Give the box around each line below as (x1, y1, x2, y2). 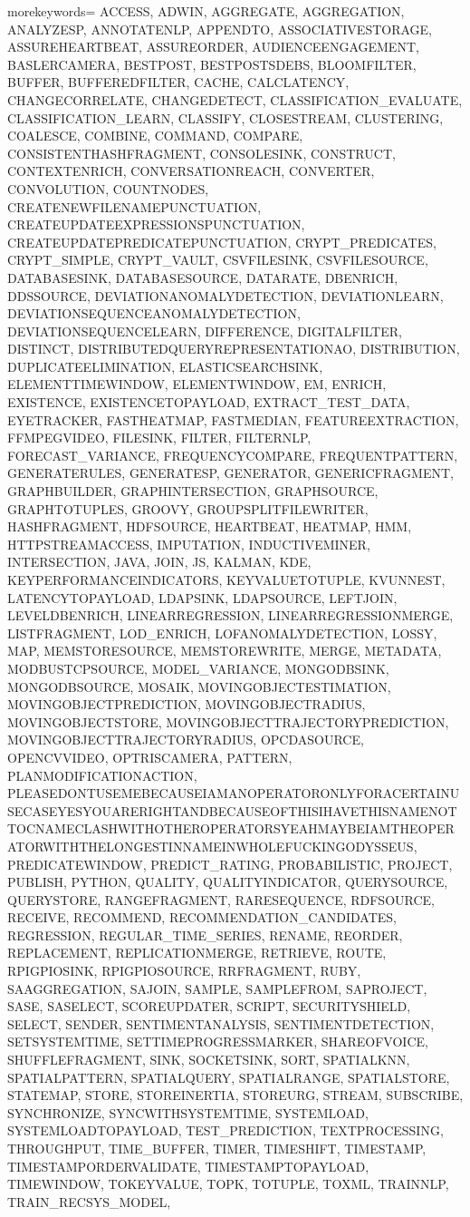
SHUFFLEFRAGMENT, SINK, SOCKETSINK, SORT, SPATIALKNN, (7, 1050, 410, 1069)
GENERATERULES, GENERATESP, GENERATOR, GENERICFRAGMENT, (7, 463, 454, 482)
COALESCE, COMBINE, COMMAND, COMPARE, (7, 126, 303, 145)
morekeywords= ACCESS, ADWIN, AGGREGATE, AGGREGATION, (7, 2, 405, 20)
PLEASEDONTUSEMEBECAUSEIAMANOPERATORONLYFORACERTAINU (7, 784, 460, 803)
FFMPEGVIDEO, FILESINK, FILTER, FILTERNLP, (7, 428, 312, 447)
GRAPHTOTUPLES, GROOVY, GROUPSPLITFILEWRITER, (7, 499, 369, 518)
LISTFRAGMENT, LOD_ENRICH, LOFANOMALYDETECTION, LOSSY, (7, 623, 437, 642)
